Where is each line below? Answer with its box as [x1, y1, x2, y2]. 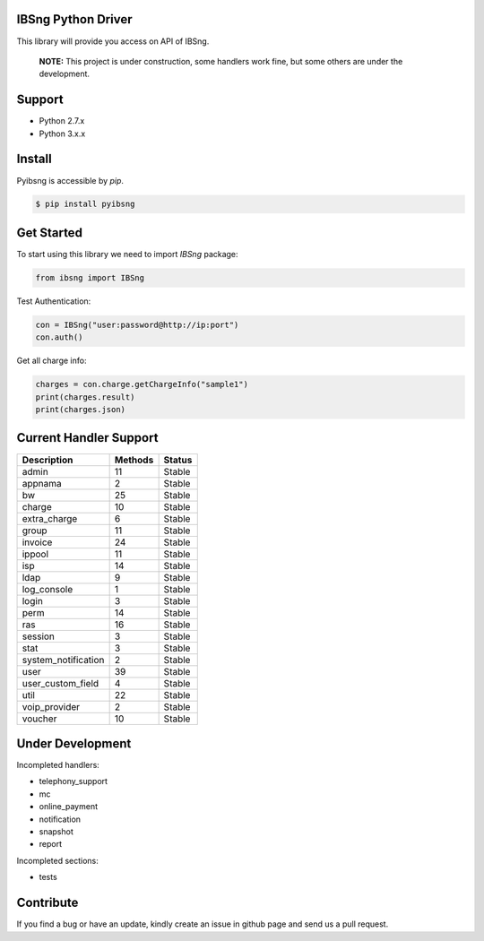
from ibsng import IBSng [35, 272, 145, 282]
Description [22, 453, 73, 466]
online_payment [39, 801, 99, 812]
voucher [22, 712, 57, 725]
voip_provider [22, 700, 81, 712]
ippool [22, 548, 49, 560]
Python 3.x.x [39, 128, 86, 139]
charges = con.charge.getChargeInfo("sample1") [35, 379, 248, 390]
